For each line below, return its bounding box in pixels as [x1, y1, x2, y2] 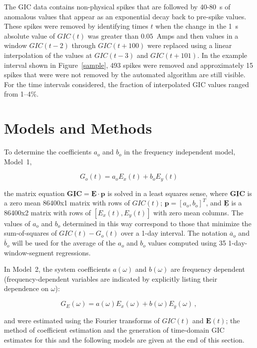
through [71, 40, 96, 50]
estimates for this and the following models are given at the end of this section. [4, 334, 245, 345]
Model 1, [4, 156, 32, 166]
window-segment [4, 247, 54, 257]
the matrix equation [4, 188, 65, 198]
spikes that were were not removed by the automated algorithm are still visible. [4, 69, 246, 80]
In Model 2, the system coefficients [4, 264, 111, 274]
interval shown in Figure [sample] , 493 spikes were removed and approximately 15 [4, 59, 253, 70]
